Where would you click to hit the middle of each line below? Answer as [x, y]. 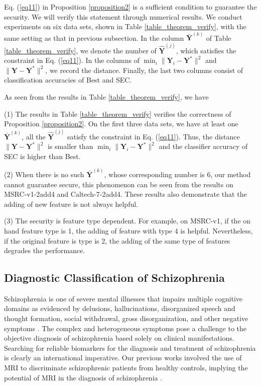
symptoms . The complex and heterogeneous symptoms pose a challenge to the [125, 328]
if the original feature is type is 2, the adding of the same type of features [117, 240]
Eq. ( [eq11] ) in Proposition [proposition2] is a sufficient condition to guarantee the [130, 7]
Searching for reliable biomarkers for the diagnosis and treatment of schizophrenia [130, 348]
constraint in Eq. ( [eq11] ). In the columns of [72, 60]
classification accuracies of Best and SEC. [68, 80]
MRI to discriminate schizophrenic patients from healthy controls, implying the [126, 368]
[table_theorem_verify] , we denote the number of [80, 50]
